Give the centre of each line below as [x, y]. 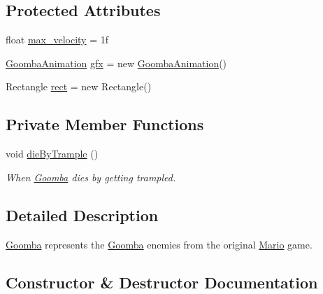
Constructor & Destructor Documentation [162, 282]
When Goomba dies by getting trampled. [91, 177]
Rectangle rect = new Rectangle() [79, 86]
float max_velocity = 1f [57, 40]
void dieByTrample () [52, 154]
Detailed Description [82, 215]
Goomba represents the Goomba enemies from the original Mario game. [159, 244]
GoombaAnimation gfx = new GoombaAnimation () [116, 63]
